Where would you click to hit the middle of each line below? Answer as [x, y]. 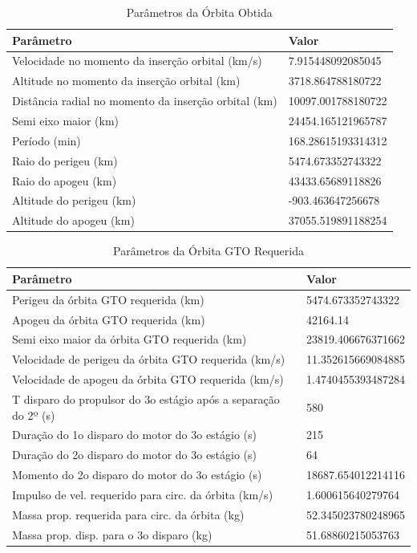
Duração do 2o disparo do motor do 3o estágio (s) [135, 455]
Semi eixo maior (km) [66, 120]
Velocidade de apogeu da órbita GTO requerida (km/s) [148, 379]
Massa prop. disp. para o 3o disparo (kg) [112, 534]
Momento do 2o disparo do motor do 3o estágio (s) [137, 475]
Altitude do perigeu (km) [74, 200]
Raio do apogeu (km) [65, 180]
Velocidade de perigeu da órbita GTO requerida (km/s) [149, 359]
